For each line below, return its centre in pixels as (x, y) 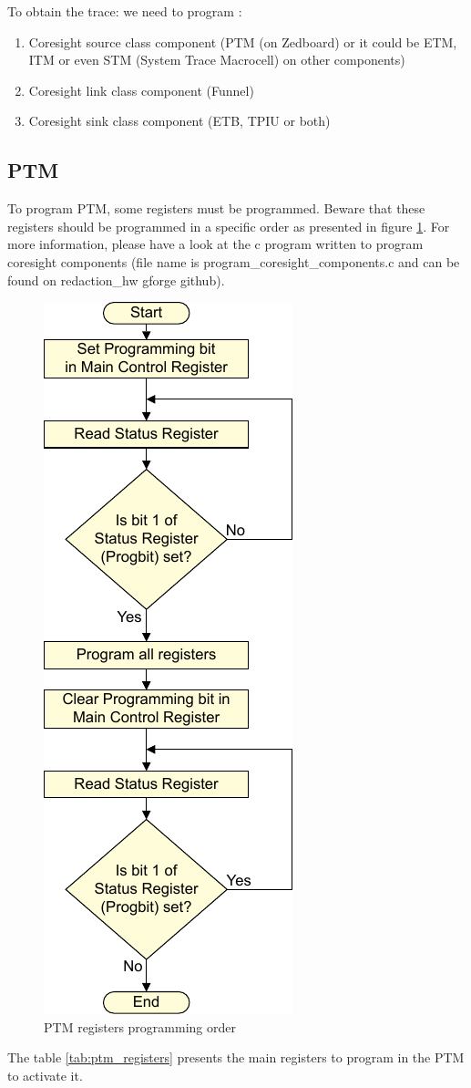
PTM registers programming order (140, 1026)
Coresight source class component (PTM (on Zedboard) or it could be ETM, (243, 41)
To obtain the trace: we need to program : (125, 11)
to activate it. (45, 1075)
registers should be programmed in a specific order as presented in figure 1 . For (229, 226)
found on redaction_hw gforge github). (116, 280)
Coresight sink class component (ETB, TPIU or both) (179, 121)
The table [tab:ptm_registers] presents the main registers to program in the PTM (236, 1057)
